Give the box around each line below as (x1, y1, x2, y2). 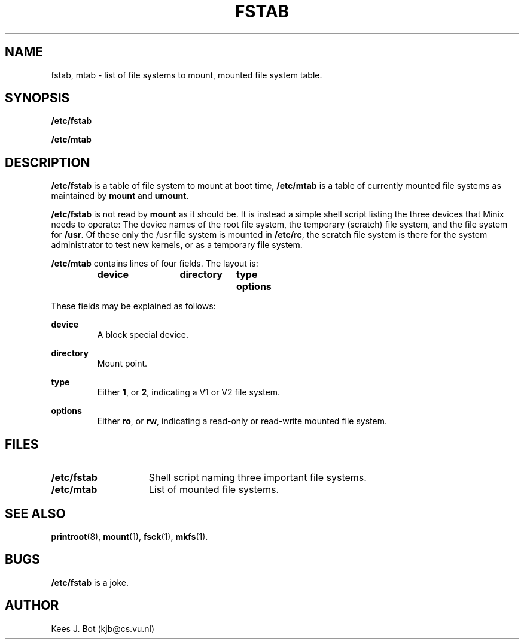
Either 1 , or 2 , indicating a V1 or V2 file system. (97, 387, 281, 398)
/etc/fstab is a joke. (51, 577, 129, 588)
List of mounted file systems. (148, 483, 279, 496)
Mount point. (97, 358, 148, 369)
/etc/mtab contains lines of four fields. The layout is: (51, 258, 258, 269)
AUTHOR (5, 598, 59, 613)
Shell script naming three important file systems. (148, 471, 367, 484)
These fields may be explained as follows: (51, 301, 216, 312)
